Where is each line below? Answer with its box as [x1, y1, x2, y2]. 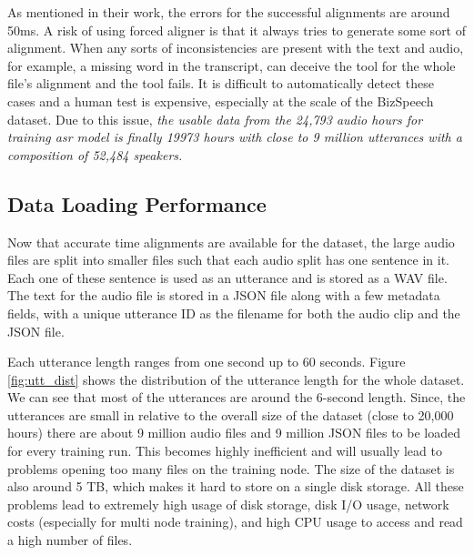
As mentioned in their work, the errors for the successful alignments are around [7, 3, 450, 21]
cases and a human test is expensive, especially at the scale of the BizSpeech [7, 91, 434, 110]
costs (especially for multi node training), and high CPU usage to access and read [7, 512, 463, 531]
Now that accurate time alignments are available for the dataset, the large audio [7, 232, 455, 251]
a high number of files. [7, 530, 133, 550]
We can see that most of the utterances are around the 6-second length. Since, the [7, 388, 466, 407]
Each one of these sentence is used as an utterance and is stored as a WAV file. [7, 267, 448, 287]
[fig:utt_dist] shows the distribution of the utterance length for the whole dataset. [7, 369, 465, 388]
